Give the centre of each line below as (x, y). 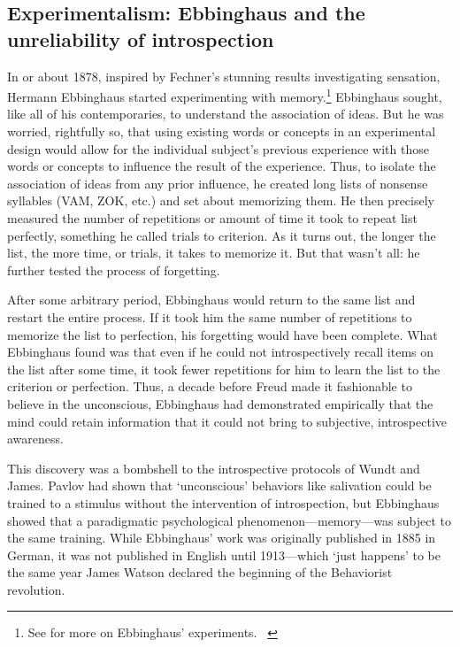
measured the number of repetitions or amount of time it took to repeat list (212, 218)
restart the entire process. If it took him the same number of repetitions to (210, 316)
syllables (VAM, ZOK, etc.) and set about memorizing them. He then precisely (221, 200)
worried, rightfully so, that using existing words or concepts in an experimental (222, 131)
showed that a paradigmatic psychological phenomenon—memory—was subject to (230, 520)
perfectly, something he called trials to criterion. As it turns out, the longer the (222, 235)
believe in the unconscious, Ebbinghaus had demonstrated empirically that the (220, 403)
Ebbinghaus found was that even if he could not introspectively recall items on (221, 352)
